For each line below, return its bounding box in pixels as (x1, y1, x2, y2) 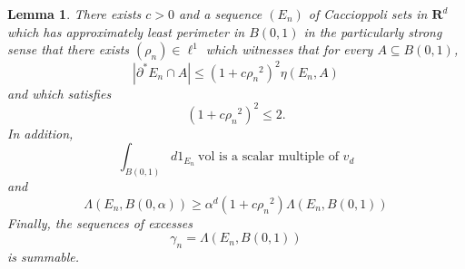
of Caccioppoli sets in (308, 5, 428, 23)
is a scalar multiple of (218, 150, 339, 164)
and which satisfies (7, 83, 112, 102)
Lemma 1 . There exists (7, 5, 142, 23)
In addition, (7, 123, 74, 142)
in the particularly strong (303, 22, 442, 41)
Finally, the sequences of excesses (7, 213, 193, 232)
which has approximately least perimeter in (7, 22, 245, 41)
